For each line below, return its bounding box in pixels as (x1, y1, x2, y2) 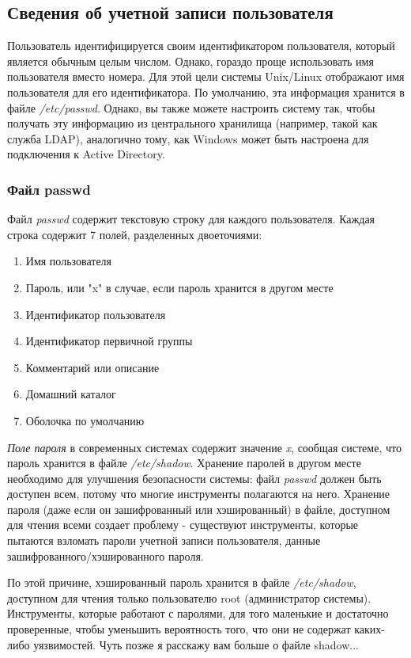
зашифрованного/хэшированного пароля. (7, 547, 204, 564)
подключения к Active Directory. (7, 146, 165, 162)
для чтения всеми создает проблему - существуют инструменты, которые (7, 516, 359, 533)
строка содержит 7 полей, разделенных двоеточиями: (7, 226, 262, 242)
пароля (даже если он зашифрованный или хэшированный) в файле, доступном (7, 500, 390, 517)
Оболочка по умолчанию (25, 412, 145, 428)
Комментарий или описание (25, 359, 160, 375)
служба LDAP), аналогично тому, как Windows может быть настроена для (7, 130, 369, 146)
